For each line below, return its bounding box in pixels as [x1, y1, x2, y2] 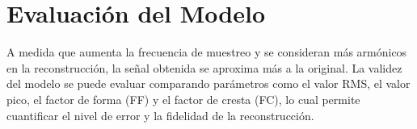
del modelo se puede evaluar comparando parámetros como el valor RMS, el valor [6, 75, 411, 92]
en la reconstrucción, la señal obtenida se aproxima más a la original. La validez [6, 59, 402, 76]
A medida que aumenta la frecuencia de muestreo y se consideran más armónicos [6, 44, 407, 60]
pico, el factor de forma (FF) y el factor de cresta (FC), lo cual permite [6, 90, 360, 107]
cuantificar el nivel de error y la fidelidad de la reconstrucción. [6, 106, 314, 123]
